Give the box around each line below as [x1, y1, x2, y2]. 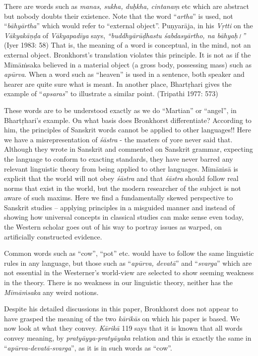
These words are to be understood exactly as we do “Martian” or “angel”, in [4, 105, 237, 115]
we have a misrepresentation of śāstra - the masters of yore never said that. [4, 134, 233, 144]
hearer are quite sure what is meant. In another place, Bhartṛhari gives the [4, 78, 232, 89]
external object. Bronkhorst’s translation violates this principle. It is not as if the [4, 49, 251, 59]
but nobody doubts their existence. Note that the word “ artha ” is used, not [4, 10, 233, 21]
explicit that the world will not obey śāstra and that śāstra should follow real [4, 173, 239, 183]
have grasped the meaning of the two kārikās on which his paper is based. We [4, 313, 240, 323]
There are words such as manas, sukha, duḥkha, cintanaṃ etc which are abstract [4, 1, 250, 11]
